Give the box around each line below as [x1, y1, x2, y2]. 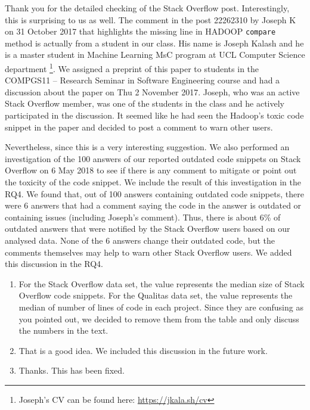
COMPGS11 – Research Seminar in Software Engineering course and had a [5, 74, 280, 86]
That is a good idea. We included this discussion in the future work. [18, 344, 268, 356]
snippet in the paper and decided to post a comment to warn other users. [5, 120, 273, 133]
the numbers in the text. [18, 324, 108, 337]
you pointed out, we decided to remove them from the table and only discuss [18, 312, 299, 325]
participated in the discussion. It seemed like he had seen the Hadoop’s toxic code [5, 109, 304, 122]
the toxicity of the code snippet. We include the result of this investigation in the [5, 176, 301, 188]
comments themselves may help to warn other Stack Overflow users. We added [5, 246, 292, 258]
